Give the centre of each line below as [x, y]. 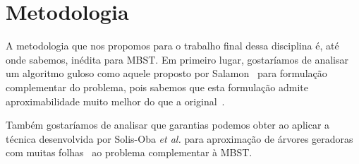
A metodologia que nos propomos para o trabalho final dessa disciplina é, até [172, 46]
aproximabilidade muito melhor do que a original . [115, 101]
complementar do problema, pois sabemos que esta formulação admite [157, 87]
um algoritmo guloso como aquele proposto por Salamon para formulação [166, 73]
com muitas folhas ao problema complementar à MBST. [129, 152]
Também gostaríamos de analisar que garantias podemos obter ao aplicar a [168, 125]
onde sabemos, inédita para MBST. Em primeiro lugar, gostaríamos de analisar [177, 59]
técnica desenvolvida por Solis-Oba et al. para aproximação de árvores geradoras [179, 138]
